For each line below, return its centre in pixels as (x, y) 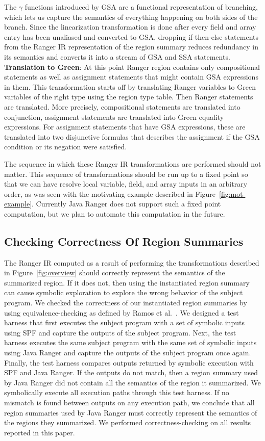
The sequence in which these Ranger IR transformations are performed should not (133, 163)
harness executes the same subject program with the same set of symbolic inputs (130, 342)
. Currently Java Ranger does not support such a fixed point (126, 204)
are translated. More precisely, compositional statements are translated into (122, 106)
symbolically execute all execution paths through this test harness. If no (117, 392)
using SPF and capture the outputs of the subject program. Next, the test (120, 332)
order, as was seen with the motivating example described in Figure (110, 193)
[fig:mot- (232, 193)
